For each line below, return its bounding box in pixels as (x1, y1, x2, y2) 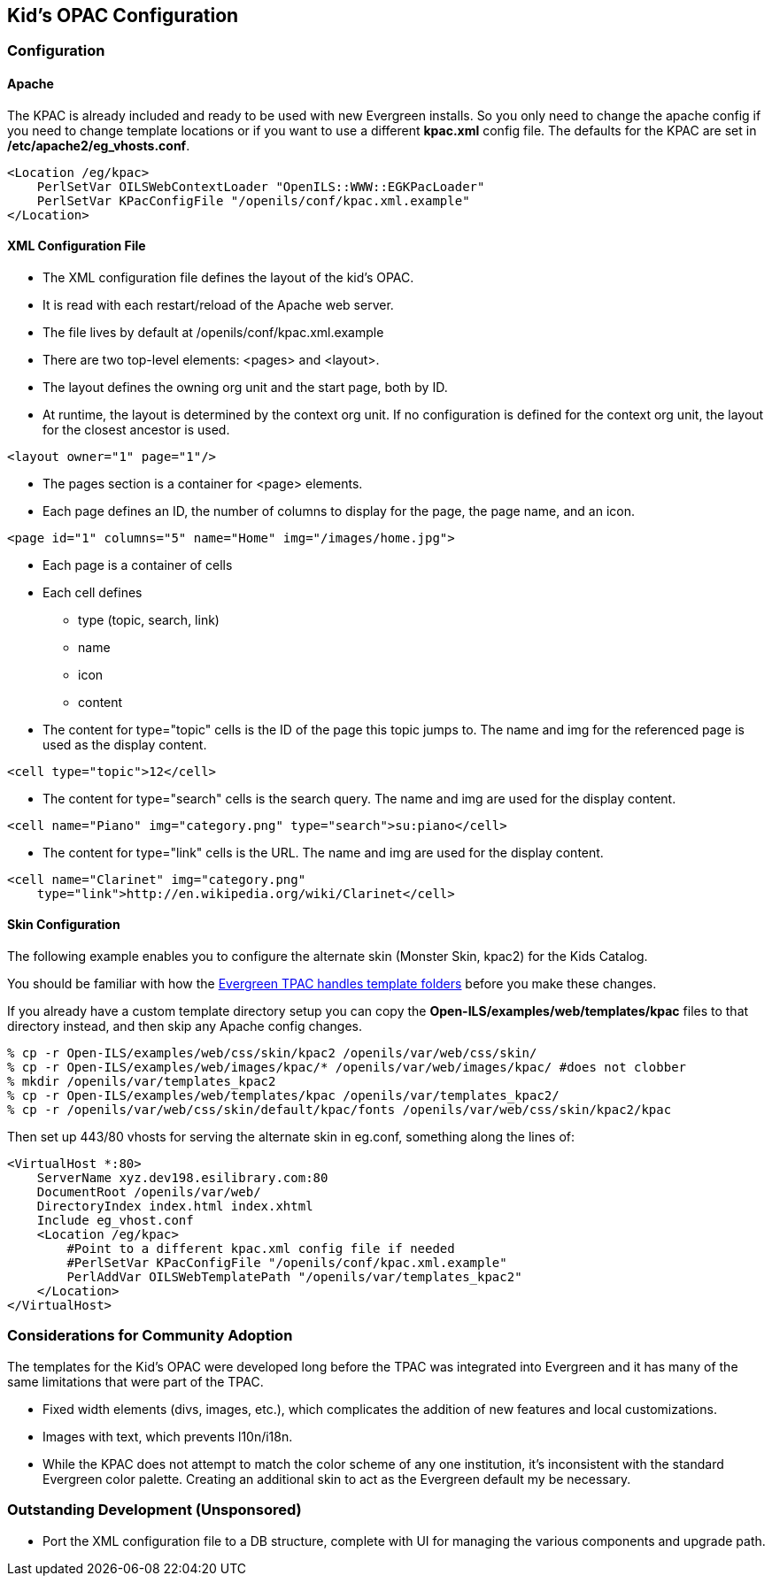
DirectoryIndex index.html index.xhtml (36, 1199, 313, 1214)
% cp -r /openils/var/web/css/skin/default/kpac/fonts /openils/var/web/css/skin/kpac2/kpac (7, 1103, 672, 1118)
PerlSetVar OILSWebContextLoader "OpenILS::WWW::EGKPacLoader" (36, 179, 485, 194)
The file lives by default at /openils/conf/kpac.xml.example (42, 324, 384, 340)
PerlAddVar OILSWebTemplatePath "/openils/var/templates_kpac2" (66, 1270, 522, 1285)
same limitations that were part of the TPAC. (7, 1373, 264, 1389)
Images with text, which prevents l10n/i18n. (42, 1428, 293, 1444)
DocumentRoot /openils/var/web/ (36, 1185, 261, 1200)
